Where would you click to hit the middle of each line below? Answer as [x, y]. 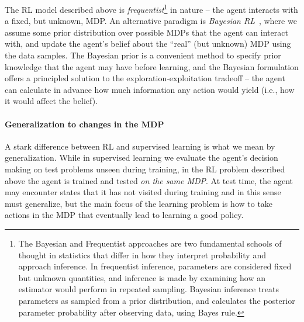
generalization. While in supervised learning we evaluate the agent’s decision [141, 157]
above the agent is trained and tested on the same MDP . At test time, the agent [149, 180]
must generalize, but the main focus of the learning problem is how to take [139, 203]
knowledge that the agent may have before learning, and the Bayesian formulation [152, 66]
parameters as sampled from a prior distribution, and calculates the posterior [157, 300]
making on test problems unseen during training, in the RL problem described [145, 169]
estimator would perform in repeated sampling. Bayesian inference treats [149, 289]
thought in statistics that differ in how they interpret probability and [142, 255]
